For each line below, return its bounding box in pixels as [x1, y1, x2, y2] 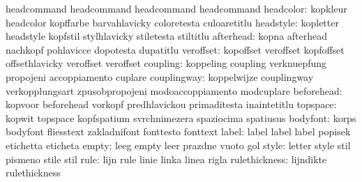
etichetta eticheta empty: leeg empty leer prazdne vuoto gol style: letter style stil [6, 137, 351, 152]
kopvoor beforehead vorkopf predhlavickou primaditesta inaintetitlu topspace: [6, 97, 337, 112]
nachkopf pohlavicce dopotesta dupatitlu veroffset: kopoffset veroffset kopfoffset [6, 42, 345, 56]
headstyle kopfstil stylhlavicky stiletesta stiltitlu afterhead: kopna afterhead [6, 29, 328, 43]
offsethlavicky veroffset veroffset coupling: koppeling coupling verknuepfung [6, 56, 327, 70]
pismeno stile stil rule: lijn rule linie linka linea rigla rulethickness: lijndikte [6, 151, 327, 166]
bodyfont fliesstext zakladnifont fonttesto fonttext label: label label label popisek [6, 124, 351, 139]
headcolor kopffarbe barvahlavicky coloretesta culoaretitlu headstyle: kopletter [6, 15, 339, 29]
